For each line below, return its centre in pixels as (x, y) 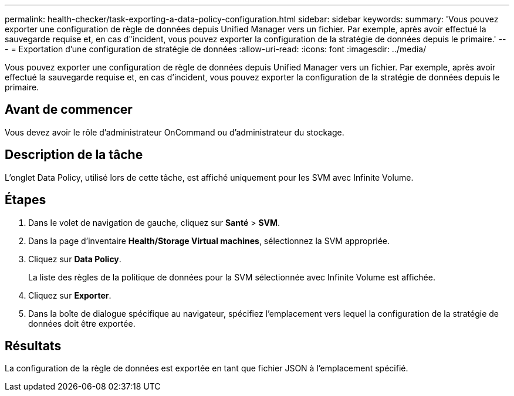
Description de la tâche (74, 155)
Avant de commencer (69, 110)
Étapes (26, 200)
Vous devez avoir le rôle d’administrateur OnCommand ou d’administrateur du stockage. (175, 132)
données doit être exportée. (82, 323)
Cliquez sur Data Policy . (75, 259)
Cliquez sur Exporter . (70, 295)
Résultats (33, 346)
